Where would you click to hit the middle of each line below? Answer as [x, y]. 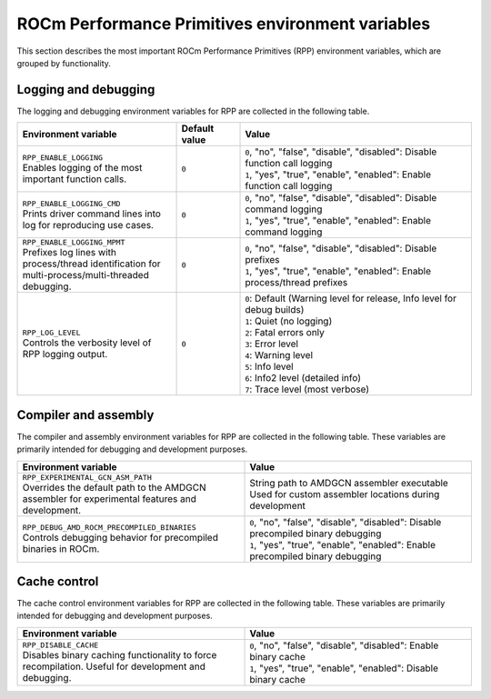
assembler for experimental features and [110, 498]
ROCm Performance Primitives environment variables [224, 24]
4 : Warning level [279, 355]
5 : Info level [270, 366]
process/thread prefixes [296, 282]
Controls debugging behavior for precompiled [120, 538]
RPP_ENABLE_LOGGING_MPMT [74, 242]
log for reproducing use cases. [88, 225]
